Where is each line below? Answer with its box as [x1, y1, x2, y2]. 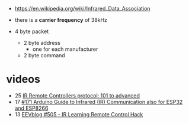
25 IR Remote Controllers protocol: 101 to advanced [14, 92, 140, 99]
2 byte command [23, 52, 65, 58]
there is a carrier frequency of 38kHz [14, 17, 108, 23]
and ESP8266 [14, 105, 49, 112]
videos [6, 73, 40, 86]
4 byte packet [14, 28, 49, 35]
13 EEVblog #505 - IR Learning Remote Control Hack [14, 110, 143, 118]
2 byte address [23, 40, 60, 46]
